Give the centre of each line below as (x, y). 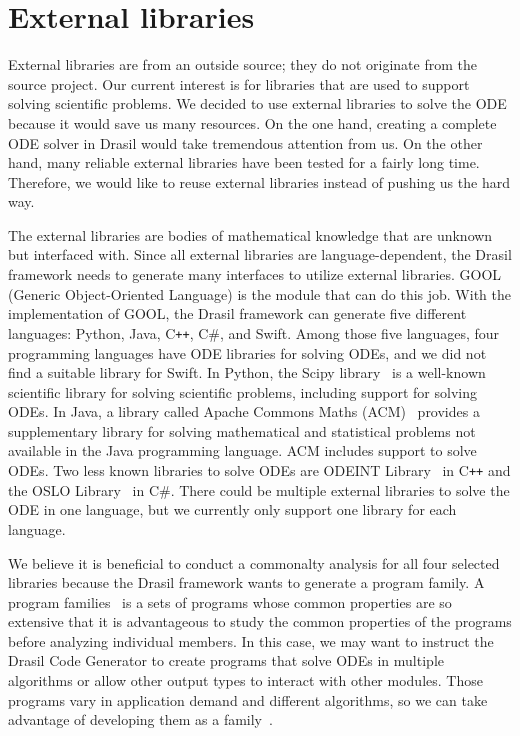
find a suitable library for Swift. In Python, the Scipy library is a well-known (247, 372)
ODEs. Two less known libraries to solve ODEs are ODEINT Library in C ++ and (259, 470)
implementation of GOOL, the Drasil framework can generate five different (237, 313)
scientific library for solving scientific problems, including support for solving (242, 391)
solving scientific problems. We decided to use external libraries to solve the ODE (257, 103)
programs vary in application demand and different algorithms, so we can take (248, 699)
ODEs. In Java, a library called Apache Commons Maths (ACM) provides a (244, 411)
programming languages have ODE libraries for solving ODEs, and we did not (247, 352)
